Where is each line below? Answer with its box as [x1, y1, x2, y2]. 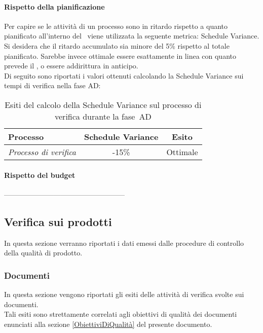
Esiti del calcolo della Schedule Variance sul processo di [5, 98, 202, 110]
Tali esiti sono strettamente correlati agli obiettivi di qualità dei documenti [4, 309, 237, 319]
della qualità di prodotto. [4, 247, 83, 258]
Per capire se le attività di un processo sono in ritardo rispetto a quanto [4, 20, 228, 31]
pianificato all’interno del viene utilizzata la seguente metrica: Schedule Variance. [4, 30, 259, 41]
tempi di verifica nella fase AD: [4, 80, 101, 91]
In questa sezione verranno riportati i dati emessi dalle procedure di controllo [4, 237, 244, 248]
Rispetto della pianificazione [4, 1, 105, 12]
